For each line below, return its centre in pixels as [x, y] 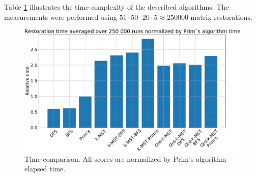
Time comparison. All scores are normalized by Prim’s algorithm [125, 158]
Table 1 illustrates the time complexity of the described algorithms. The [117, 7]
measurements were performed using [61, 17]
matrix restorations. [221, 17]
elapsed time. [45, 169]
